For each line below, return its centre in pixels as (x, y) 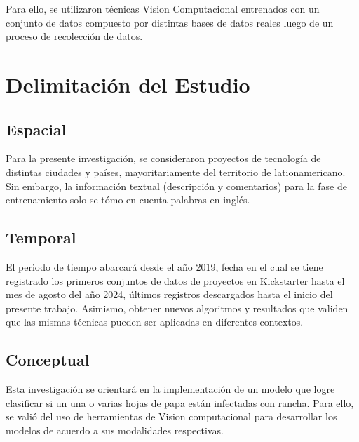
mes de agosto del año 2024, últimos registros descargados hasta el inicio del (169, 294)
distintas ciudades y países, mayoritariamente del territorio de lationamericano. (176, 172)
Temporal (41, 237)
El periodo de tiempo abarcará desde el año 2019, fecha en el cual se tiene (164, 266)
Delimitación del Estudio (128, 84)
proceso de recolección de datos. (74, 36)
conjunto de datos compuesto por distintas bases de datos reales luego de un (170, 22)
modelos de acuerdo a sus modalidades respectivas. (115, 430)
